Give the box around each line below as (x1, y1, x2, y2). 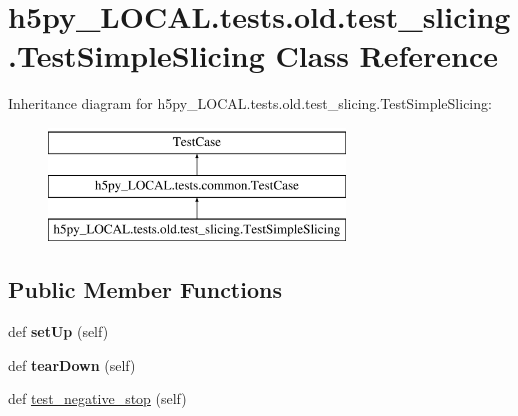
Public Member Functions (8, 274, 282, 305)
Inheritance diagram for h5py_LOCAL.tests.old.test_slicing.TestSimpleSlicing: (8, 93, 492, 114)
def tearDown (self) (8, 354, 136, 375)
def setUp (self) (8, 321, 109, 342)
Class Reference (275, 35, 499, 76)
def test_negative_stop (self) (8, 388, 187, 409)
